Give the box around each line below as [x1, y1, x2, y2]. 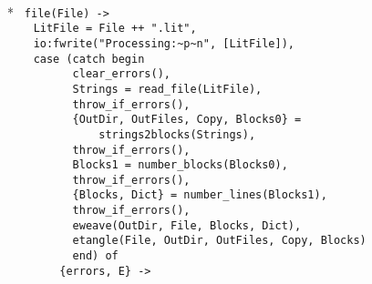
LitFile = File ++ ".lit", [33, 22, 197, 35]
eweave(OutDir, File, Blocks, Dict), [72, 218, 302, 232]
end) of [72, 249, 119, 263]
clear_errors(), [72, 67, 170, 81]
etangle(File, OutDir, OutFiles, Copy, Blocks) [72, 234, 367, 248]
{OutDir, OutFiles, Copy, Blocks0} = [72, 113, 302, 127]
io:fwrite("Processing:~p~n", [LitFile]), [33, 36, 294, 50]
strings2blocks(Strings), [98, 127, 256, 141]
